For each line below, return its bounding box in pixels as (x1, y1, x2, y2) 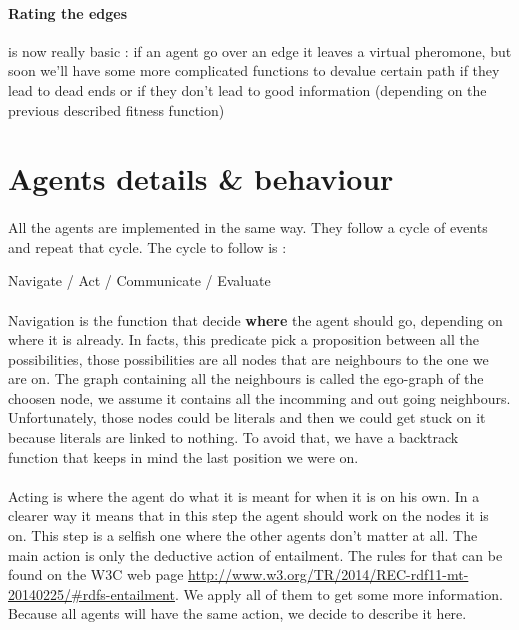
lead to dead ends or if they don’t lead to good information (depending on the (8, 79, 487, 100)
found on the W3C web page (8, 564, 184, 585)
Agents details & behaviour (8, 158, 394, 199)
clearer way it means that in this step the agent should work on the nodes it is (8, 505, 489, 526)
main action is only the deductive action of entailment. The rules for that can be (8, 544, 503, 565)
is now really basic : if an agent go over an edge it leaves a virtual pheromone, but (8, 40, 512, 61)
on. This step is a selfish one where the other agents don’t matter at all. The (8, 525, 478, 546)
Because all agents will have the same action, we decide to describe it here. (8, 603, 467, 624)
